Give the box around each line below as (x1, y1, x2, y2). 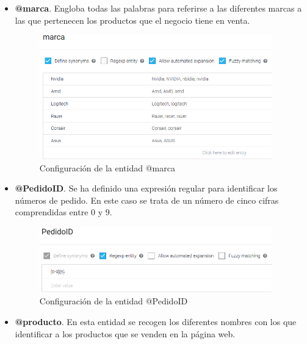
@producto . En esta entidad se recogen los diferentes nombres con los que (15, 315, 297, 328)
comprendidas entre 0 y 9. (15, 206, 112, 218)
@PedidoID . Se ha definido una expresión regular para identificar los (15, 182, 278, 195)
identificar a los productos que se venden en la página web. (15, 327, 236, 340)
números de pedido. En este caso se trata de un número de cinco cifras (15, 193, 279, 206)
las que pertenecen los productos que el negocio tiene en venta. (15, 13, 250, 26)
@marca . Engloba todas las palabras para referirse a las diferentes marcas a (15, 2, 302, 14)
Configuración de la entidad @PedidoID (39, 295, 188, 307)
